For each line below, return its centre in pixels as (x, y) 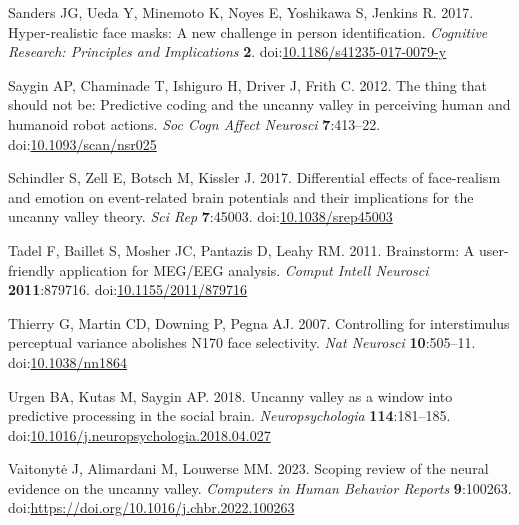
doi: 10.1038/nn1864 (68, 361)
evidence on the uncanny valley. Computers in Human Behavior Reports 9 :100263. (260, 487)
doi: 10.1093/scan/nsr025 (82, 143)
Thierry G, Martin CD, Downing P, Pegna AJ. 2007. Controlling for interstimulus (259, 322)
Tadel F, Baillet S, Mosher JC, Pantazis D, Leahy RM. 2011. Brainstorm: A (241, 249)
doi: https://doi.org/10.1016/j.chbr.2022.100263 (151, 507)
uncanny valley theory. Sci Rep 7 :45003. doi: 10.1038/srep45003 (200, 216)
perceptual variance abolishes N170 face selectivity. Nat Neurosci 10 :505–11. (242, 342)
